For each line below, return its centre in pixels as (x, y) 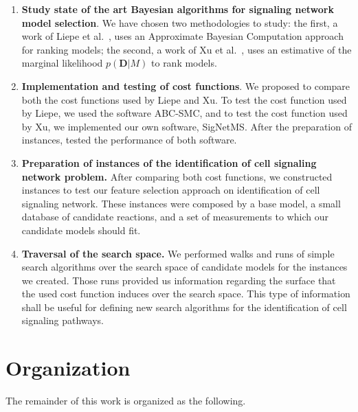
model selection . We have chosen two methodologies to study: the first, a (180, 22)
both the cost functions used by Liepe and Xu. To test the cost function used (184, 99)
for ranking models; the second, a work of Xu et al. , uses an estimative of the (187, 49)
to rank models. (184, 63)
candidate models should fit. (81, 230)
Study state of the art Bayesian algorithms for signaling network (178, 9)
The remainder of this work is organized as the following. (126, 401)
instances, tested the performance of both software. (129, 140)
